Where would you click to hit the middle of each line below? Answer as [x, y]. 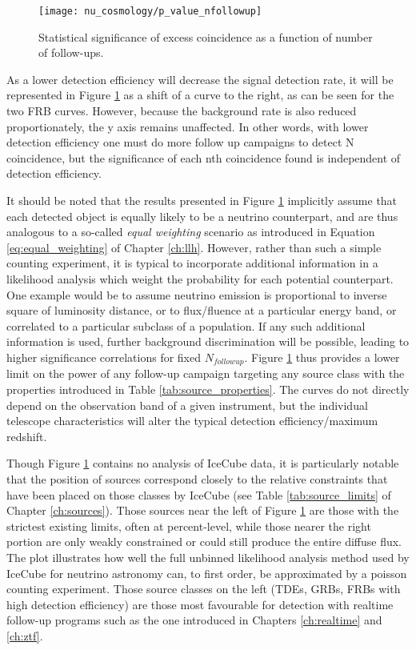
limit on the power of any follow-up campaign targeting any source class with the [206, 373]
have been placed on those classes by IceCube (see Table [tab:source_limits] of [199, 494]
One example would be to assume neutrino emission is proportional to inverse [197, 294]
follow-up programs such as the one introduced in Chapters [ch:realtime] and [194, 620]
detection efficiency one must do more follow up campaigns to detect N [180, 142]
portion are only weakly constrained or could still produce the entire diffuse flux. [204, 542]
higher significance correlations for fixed [104, 357]
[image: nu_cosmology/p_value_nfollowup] [150, 11]
